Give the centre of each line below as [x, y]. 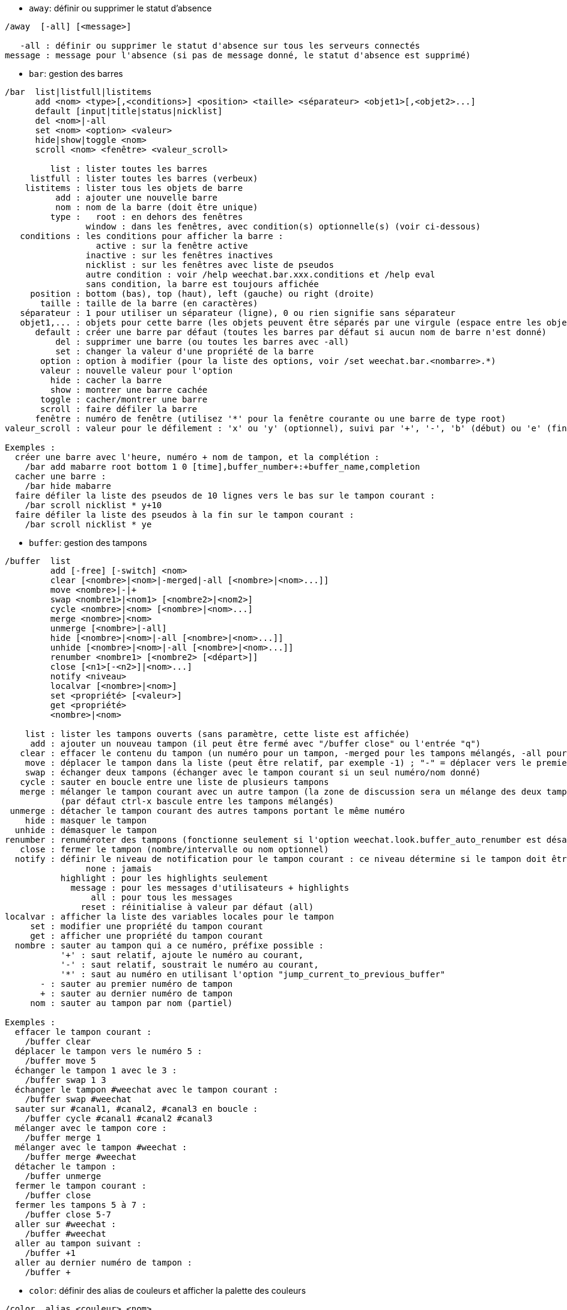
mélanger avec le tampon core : [91, 1128]
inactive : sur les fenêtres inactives [179, 255]
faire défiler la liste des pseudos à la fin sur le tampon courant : [184, 515]
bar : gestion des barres [76, 74]
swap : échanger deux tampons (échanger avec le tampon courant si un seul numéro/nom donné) [253, 772]
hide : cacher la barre [106, 380]
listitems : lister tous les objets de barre [134, 188]
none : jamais [119, 869]
